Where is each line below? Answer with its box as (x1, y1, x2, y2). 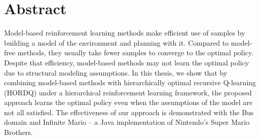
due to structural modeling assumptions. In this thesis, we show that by (4, 67, 228, 78)
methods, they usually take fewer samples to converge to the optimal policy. (17, 47, 253, 58)
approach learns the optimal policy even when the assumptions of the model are (4, 97, 253, 108)
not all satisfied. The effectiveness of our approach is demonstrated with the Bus (4, 107, 254, 117)
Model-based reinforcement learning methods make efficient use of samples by (4, 27, 245, 38)
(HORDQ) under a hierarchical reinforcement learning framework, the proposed (4, 87, 252, 97)
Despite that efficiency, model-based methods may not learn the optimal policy (4, 57, 249, 67)
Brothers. (4, 127, 33, 137)
